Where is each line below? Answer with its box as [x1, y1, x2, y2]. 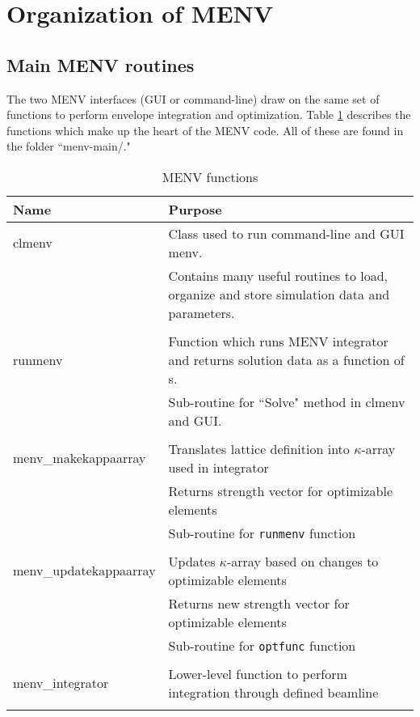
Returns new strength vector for [168, 593, 350, 613]
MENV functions [162, 167, 258, 186]
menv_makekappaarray [13, 448, 146, 468]
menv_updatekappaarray [13, 561, 156, 580]
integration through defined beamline [168, 682, 379, 702]
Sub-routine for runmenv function [168, 523, 356, 542]
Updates [168, 551, 216, 571]
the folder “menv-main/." [6, 138, 131, 155]
